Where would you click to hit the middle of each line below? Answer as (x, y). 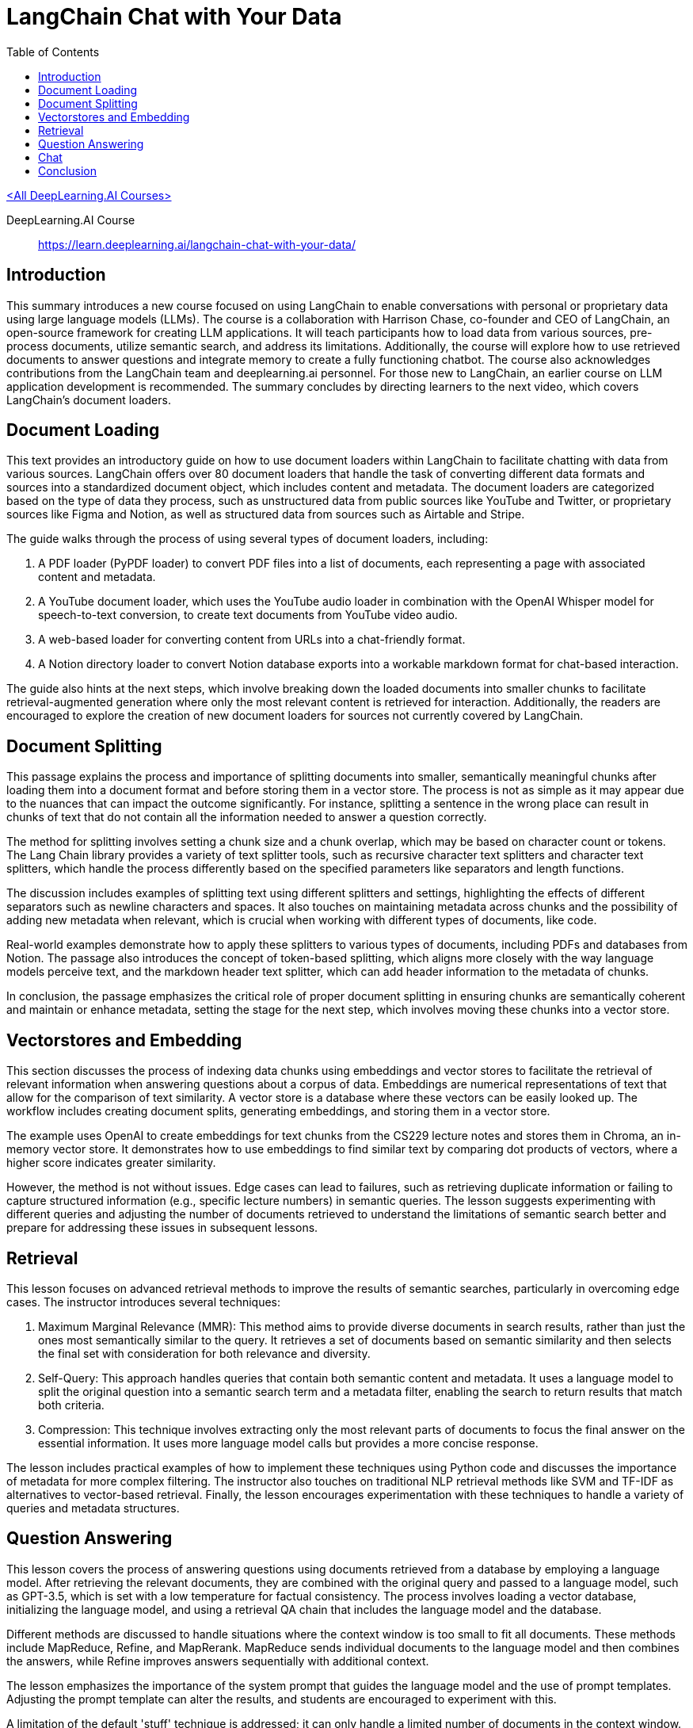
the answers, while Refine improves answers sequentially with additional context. (218, 1661)
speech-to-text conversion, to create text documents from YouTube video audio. (248, 615)
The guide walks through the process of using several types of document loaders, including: (247, 539)
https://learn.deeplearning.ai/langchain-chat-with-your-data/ (197, 244)
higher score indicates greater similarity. (111, 1163)
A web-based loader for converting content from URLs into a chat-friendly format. (252, 640)
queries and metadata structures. (93, 1508)
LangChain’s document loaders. (89, 400)
